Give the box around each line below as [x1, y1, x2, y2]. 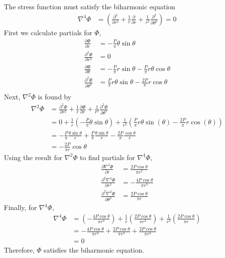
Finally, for [4, 202, 37, 212]
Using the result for [4, 152, 63, 162]
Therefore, [4, 244, 35, 255]
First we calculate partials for [4, 27, 92, 37]
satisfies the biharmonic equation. [44, 244, 144, 255]
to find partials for [80, 152, 135, 162]
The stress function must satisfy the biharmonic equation [4, 1, 176, 11]
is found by [38, 92, 71, 102]
